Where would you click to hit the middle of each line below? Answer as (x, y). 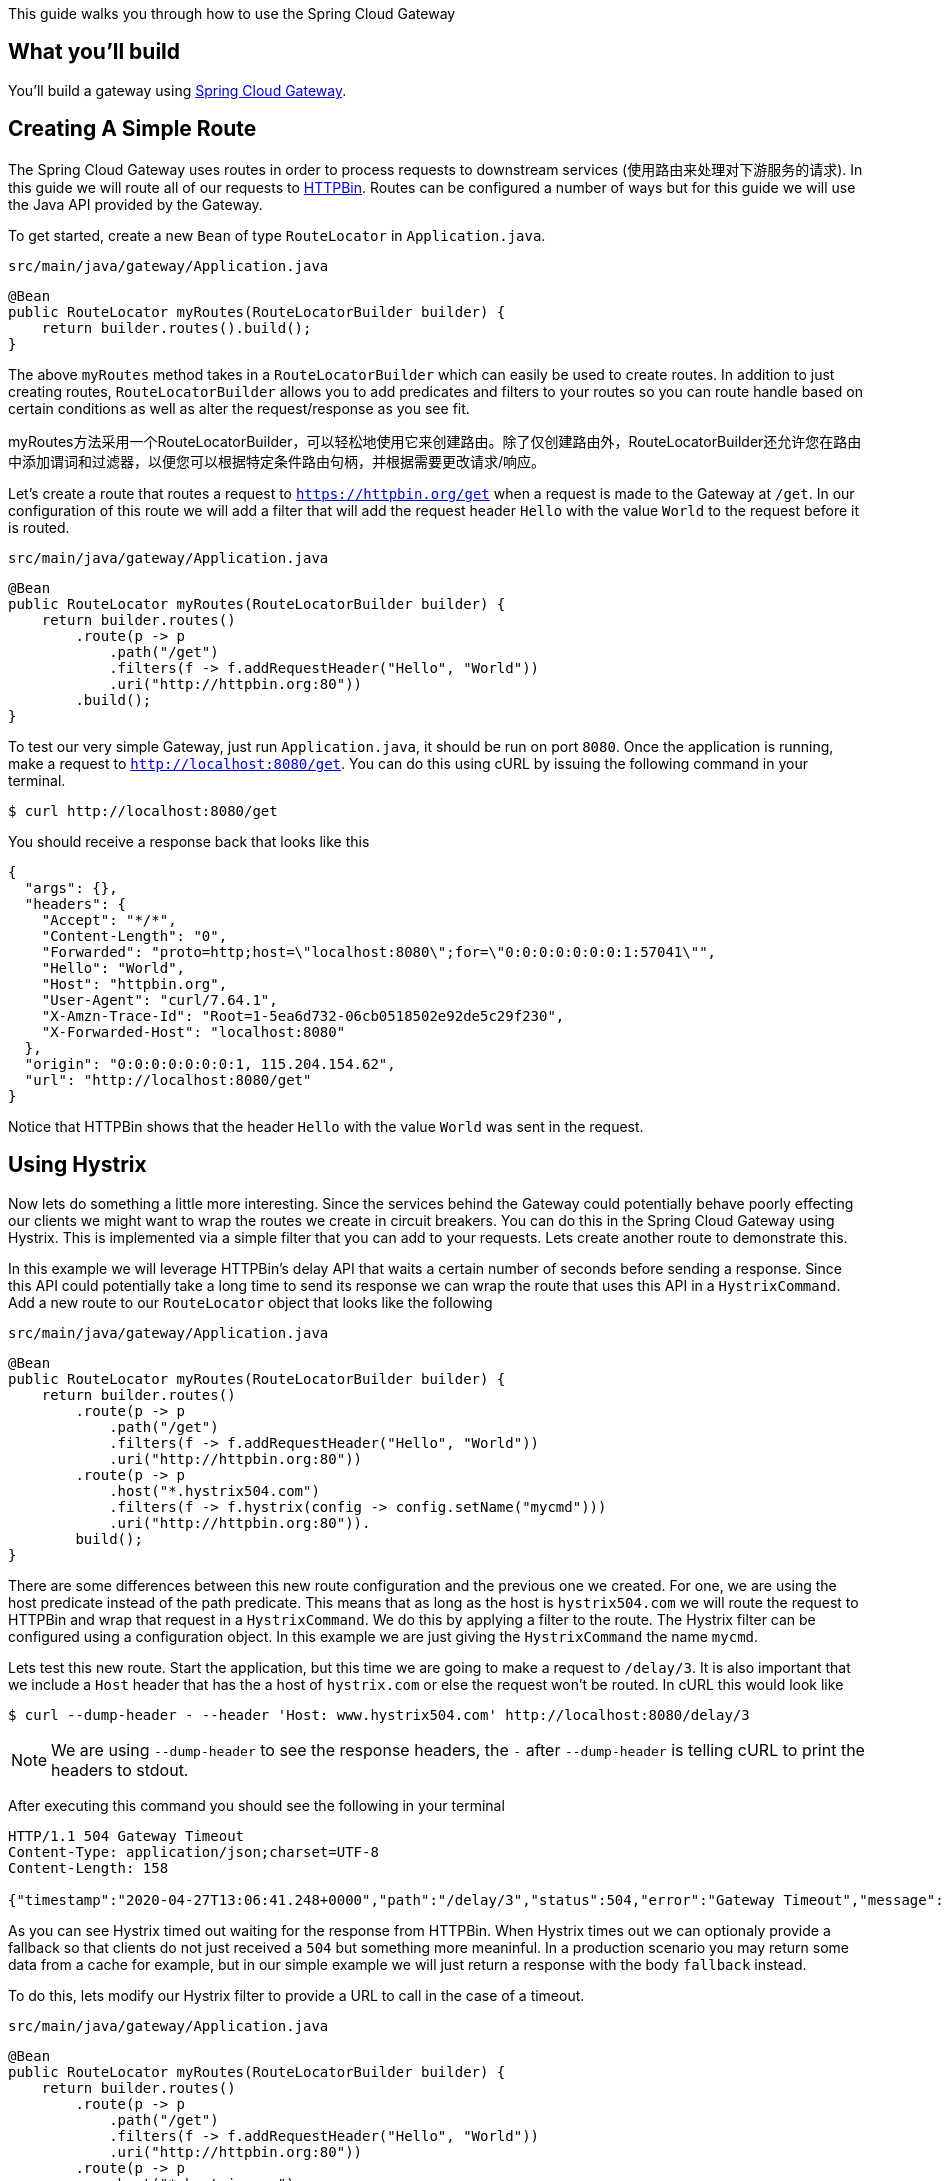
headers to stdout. (120, 1769)
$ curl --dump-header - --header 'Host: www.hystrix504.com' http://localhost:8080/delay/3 (379, 1714)
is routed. (39, 527)
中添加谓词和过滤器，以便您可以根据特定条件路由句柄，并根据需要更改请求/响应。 (277, 461)
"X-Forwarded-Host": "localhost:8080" (193, 1031)
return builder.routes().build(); (176, 327)
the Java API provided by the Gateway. (135, 204)
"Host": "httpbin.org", (134, 983)
